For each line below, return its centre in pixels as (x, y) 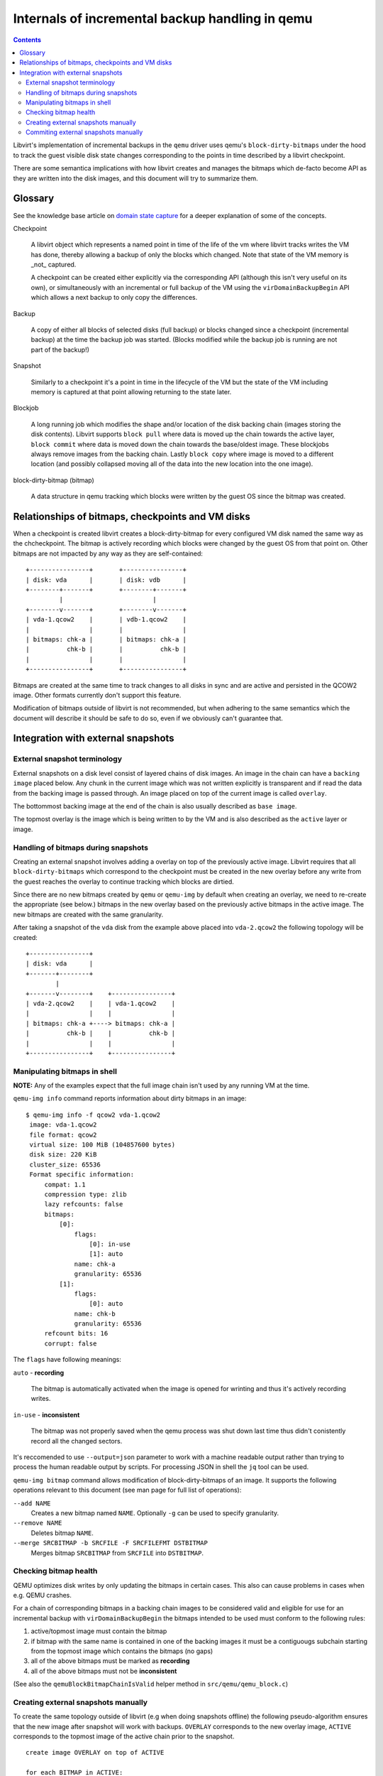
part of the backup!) (60, 350)
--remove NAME (38, 1523)
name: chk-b (95, 1314)
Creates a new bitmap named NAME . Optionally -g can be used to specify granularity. (155, 1512)
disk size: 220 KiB (63, 1155)
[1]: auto (106, 1254)
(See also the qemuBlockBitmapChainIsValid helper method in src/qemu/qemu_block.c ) (151, 1684)
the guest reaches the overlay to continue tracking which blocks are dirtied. (123, 882)
